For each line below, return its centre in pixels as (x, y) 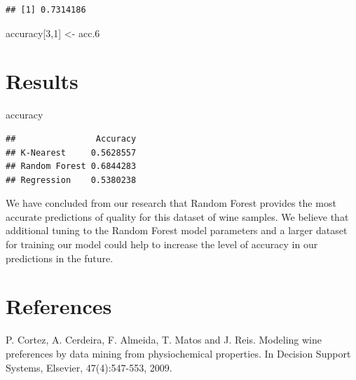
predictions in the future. (60, 258)
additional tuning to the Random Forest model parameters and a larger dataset (177, 230)
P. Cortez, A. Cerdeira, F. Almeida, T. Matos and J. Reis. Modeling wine (164, 340)
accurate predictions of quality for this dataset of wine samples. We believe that (177, 216)
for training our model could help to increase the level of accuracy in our (162, 244)
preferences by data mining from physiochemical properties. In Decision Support (178, 353)
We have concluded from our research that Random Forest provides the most (171, 203)
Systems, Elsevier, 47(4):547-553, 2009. (89, 367)
